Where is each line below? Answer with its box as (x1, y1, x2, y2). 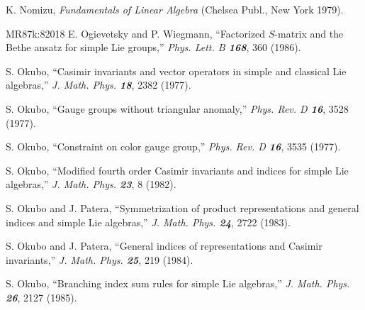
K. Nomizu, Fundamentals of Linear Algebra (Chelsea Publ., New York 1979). (6, 2, 344, 16)
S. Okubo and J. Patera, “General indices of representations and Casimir (6, 238, 322, 253)
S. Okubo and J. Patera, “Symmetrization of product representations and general (6, 200, 359, 215)
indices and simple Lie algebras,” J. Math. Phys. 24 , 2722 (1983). (6, 214, 291, 229)
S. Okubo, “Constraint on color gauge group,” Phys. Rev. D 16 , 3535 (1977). (6, 139, 341, 154)
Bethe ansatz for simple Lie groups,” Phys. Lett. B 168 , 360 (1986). (6, 40, 301, 55)
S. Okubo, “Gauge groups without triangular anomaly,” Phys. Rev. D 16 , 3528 (6, 101, 349, 116)
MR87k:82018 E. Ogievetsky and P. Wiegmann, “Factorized (6, 26, 266, 40)
